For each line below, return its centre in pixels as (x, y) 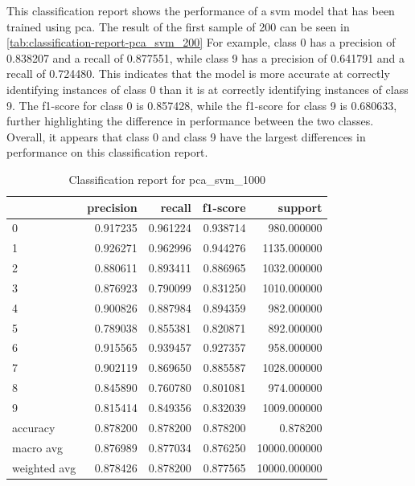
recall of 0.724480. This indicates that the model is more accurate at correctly (198, 74)
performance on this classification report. (107, 152)
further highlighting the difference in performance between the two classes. (190, 121)
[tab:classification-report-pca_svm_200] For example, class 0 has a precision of (201, 42)
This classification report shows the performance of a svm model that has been (201, 10)
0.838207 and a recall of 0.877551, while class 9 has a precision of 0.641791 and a (206, 57)
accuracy (34, 427)
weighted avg (44, 467)
